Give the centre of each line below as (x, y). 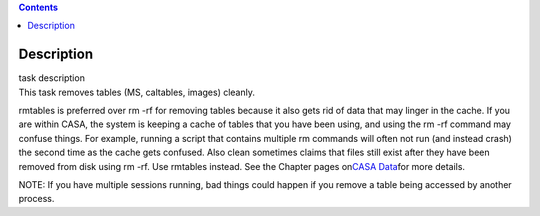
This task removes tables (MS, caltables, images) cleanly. (136, 92)
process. (36, 199)
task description (51, 78)
